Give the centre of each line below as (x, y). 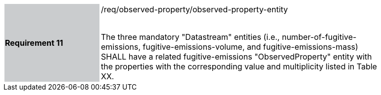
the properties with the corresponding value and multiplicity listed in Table (239, 66)
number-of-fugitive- (319, 37)
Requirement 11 (34, 43)
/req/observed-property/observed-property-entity (194, 9)
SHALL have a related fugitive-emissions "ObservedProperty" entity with (237, 57)
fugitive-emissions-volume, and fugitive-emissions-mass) (250, 47)
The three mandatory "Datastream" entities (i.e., (190, 37)
